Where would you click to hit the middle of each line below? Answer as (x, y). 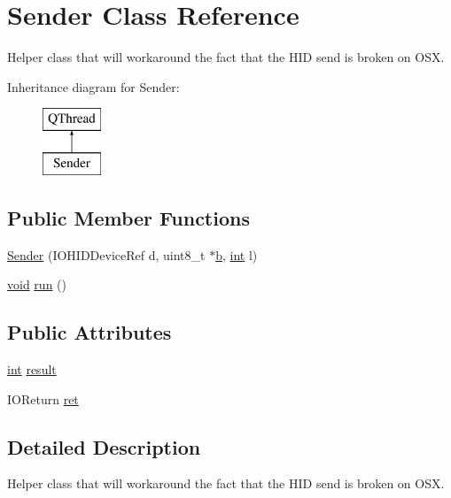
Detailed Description (104, 446)
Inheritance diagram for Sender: (93, 86)
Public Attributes (89, 332)
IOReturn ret (43, 398)
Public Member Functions (128, 217)
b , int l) (237, 254)
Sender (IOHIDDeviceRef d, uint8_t (106, 254)
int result (32, 369)
